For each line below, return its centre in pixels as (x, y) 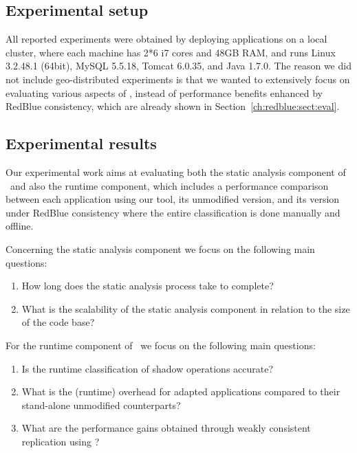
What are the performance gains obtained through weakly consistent (166, 428)
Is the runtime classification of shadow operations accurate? (148, 368)
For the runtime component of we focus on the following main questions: (161, 345)
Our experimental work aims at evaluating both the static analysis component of (176, 172)
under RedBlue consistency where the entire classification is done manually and (173, 212)
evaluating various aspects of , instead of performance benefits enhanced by (164, 92)
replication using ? (61, 441)
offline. (20, 226)
